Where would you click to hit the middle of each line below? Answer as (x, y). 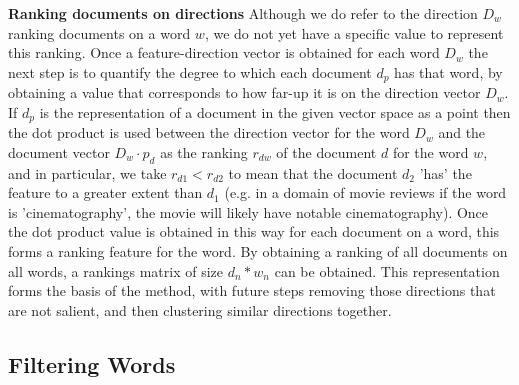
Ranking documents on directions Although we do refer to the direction (243, 13)
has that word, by (448, 71)
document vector (59, 151)
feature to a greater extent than (105, 192)
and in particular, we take (87, 172)
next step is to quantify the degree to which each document (190, 71)
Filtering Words (92, 363)
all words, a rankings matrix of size (116, 270)
